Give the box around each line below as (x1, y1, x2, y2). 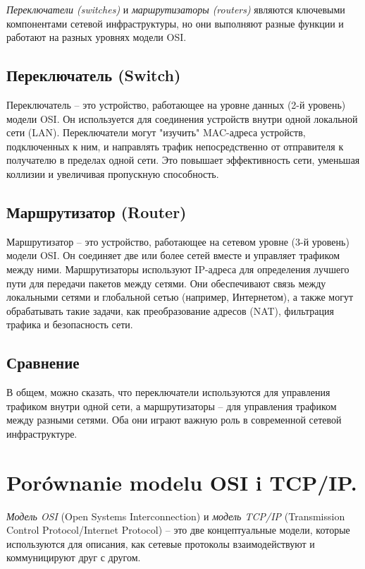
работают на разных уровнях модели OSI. (6, 30, 187, 44)
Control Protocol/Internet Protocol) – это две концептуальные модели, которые (6, 522, 350, 537)
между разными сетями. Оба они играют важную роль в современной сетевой (6, 412, 342, 427)
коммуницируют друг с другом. (6, 550, 141, 565)
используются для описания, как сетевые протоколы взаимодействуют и (6, 536, 315, 551)
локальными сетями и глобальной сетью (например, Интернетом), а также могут (6, 289, 354, 304)
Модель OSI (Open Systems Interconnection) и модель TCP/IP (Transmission (6, 508, 345, 523)
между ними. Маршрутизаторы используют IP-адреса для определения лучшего (6, 261, 349, 276)
